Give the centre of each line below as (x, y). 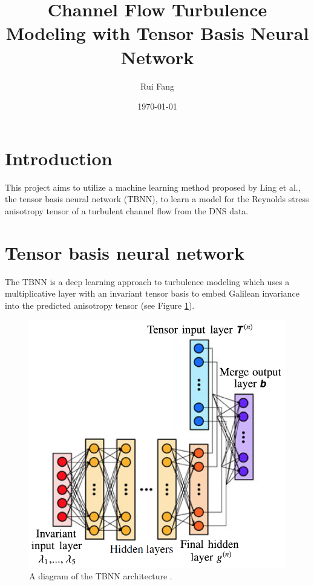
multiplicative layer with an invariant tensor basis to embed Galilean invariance (152, 293)
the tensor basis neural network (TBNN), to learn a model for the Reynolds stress (157, 199)
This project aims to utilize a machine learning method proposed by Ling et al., (153, 187)
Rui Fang (157, 86)
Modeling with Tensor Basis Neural (157, 33)
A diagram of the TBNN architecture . (101, 576)
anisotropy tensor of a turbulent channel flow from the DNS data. (127, 210)
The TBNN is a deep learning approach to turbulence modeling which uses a (147, 281)
